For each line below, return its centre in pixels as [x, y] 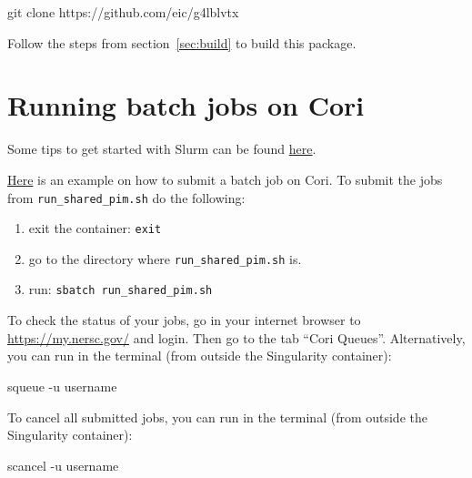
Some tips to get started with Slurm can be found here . [162, 149]
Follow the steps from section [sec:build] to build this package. [182, 42]
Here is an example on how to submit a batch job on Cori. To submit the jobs [225, 179]
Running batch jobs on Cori [186, 105]
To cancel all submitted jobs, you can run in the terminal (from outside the [217, 417]
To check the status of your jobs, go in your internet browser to [184, 320]
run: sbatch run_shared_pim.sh [121, 289]
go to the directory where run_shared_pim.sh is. [165, 258]
